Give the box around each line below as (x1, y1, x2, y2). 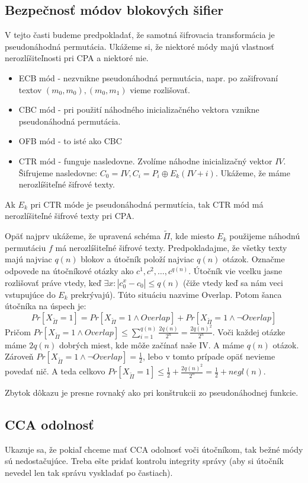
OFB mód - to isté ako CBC (18, 135, 122, 147)
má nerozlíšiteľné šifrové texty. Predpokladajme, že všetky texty (55, 241, 287, 253)
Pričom (5, 325, 31, 338)
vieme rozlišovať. (130, 83, 190, 96)
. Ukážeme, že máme (215, 166, 290, 179)
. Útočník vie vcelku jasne (188, 264, 283, 277)
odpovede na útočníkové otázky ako (5, 264, 134, 277)
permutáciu (5, 241, 46, 253)
